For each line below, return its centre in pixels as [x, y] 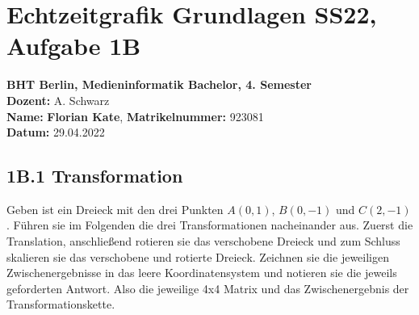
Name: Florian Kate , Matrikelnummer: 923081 [135, 116]
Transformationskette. [61, 304]
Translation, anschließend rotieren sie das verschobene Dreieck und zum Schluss [203, 241]
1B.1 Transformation [95, 176]
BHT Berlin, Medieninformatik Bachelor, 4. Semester [159, 84]
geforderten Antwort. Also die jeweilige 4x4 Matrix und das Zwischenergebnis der [208, 288]
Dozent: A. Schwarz [58, 100]
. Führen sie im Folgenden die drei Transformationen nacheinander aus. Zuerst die [210, 225]
